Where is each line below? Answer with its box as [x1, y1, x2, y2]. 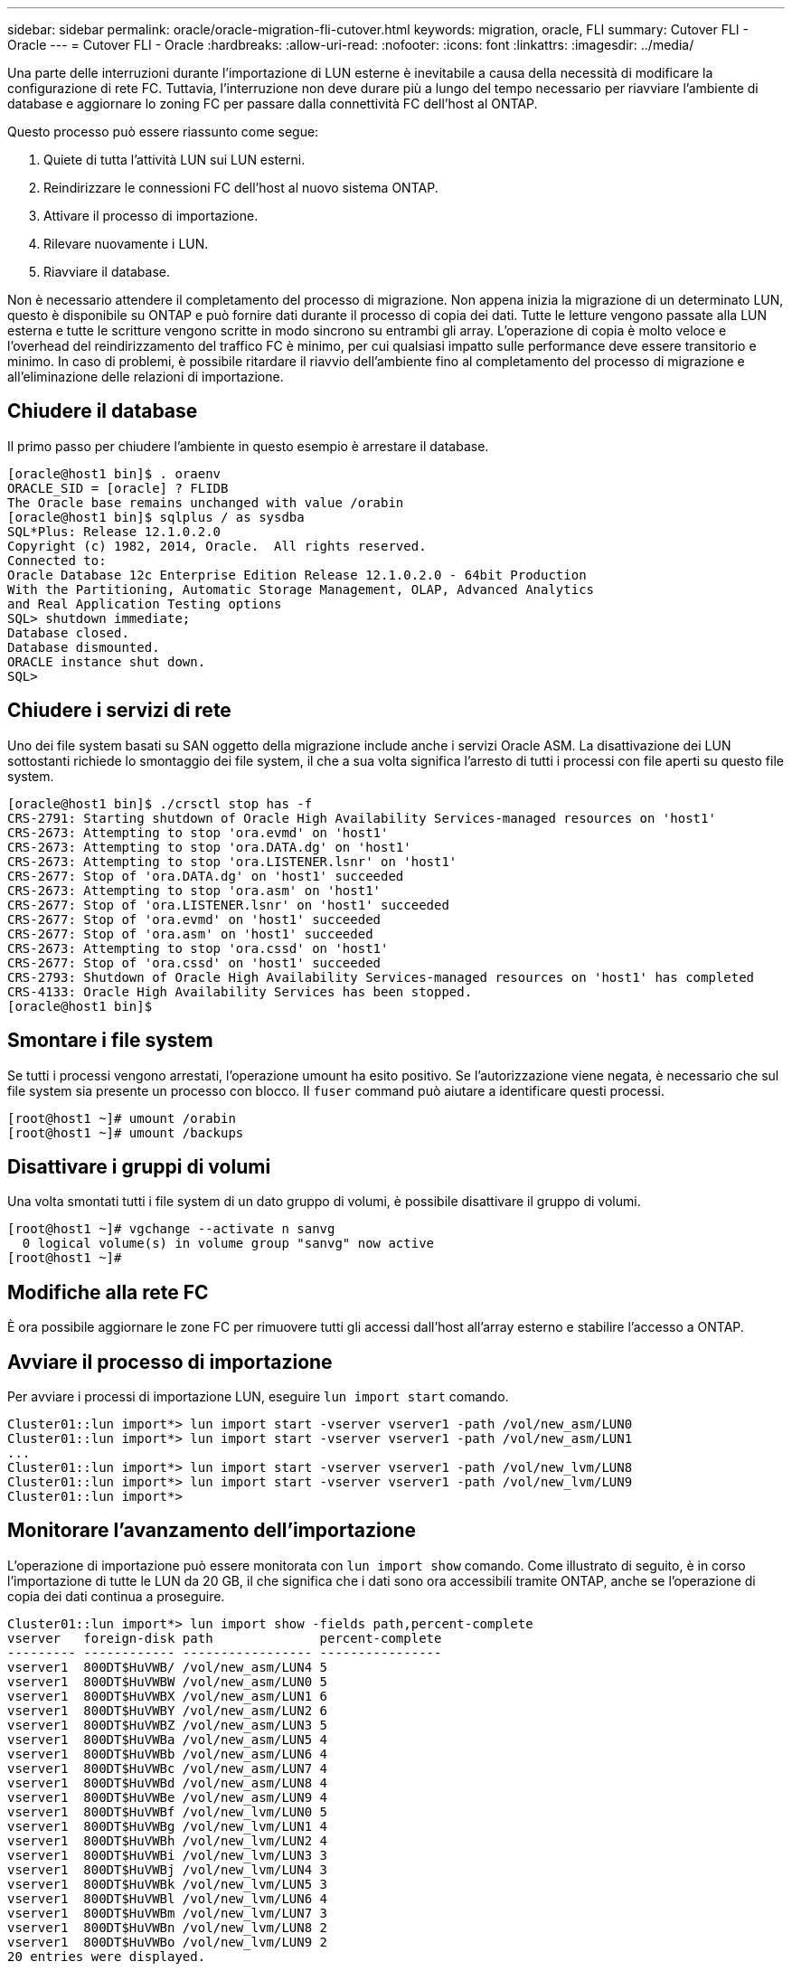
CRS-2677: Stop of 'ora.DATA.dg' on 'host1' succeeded [7, 868, 404, 883]
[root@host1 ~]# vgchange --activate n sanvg [7, 1221, 335, 1237]
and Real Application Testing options [7, 596, 282, 611]
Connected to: [7, 552, 107, 568]
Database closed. [7, 625, 129, 640]
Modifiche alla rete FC [7, 1280, 209, 1304]
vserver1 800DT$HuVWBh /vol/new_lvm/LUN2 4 [7, 1833, 328, 1848]
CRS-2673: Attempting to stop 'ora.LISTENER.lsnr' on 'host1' [7, 853, 457, 869]
